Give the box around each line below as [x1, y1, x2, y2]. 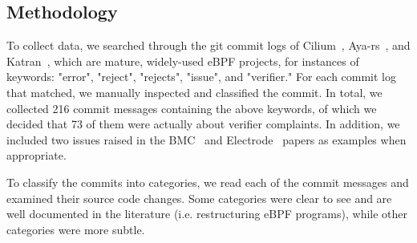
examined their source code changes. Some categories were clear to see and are [6, 189, 392, 206]
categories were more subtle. [6, 221, 145, 237]
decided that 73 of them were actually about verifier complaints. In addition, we [6, 115, 400, 132]
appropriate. [6, 147, 67, 164]
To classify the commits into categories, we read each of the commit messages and [6, 173, 409, 190]
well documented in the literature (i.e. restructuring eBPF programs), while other [6, 205, 408, 222]
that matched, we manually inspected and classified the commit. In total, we [6, 83, 383, 100]
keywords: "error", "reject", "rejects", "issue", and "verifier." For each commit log [6, 68, 397, 85]
